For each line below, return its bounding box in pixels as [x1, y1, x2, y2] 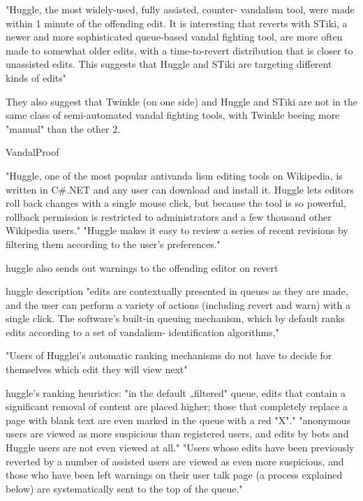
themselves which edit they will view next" [6, 362, 188, 377]
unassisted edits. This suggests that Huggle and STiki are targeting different [6, 57, 332, 71]
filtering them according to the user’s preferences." [6, 236, 221, 251]
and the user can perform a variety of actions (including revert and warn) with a [6, 297, 350, 312]
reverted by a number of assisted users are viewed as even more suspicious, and [6, 453, 344, 468]
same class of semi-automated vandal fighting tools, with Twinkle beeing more [6, 108, 340, 122]
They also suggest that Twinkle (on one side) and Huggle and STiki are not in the [6, 94, 357, 108]
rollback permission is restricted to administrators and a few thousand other [6, 209, 332, 224]
